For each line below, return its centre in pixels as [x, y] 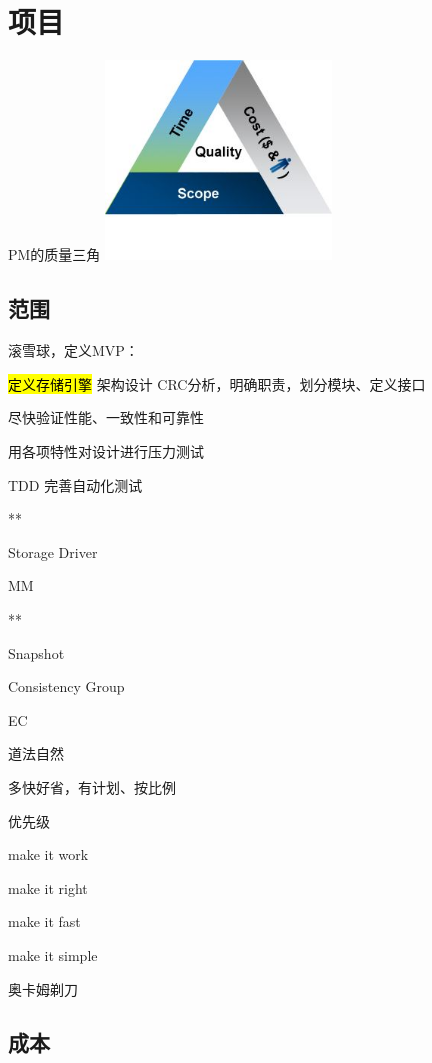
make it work [48, 854]
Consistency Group [66, 686]
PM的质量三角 [54, 254]
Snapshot [36, 652]
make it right [48, 887]
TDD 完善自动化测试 [75, 484]
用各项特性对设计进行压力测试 [106, 451]
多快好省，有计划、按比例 [92, 786]
